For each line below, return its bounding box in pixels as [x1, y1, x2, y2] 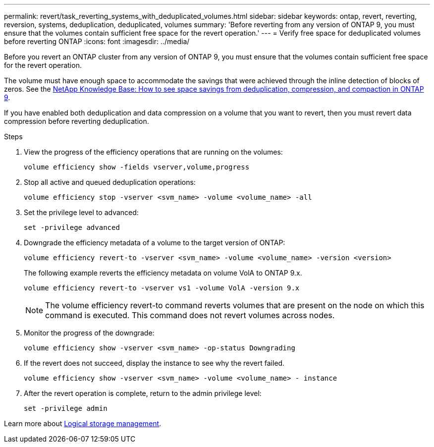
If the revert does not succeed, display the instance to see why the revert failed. [24, 359, 285, 367]
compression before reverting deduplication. [4, 117, 149, 125]
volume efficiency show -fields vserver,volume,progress [24, 163, 250, 171]
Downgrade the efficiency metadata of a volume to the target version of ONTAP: [24, 238, 285, 247]
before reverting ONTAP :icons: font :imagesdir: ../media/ [4, 37, 190, 46]
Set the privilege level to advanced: [24, 208, 139, 217]
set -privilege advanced [24, 223, 120, 231]
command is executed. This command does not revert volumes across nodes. [45, 310, 335, 320]
